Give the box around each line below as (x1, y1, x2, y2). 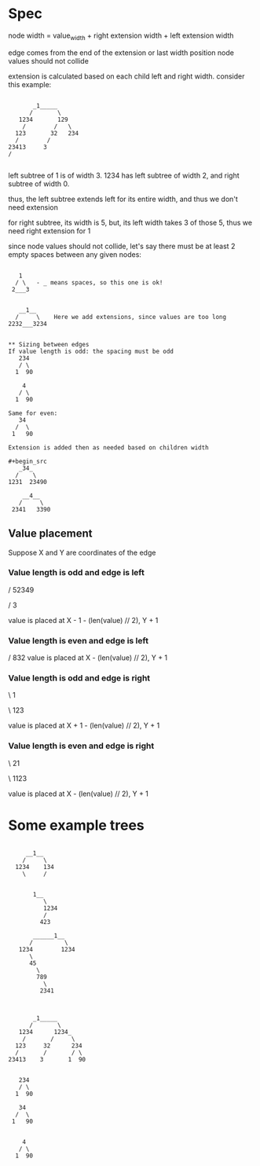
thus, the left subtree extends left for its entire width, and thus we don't (8, 194, 238, 203)
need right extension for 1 (8, 225, 91, 236)
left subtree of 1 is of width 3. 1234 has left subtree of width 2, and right (8, 170, 240, 180)
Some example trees (8, 816, 145, 834)
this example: (8, 79, 52, 89)
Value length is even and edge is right (8, 740, 155, 751)
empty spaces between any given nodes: (8, 249, 141, 259)
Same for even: (8, 409, 58, 417)
